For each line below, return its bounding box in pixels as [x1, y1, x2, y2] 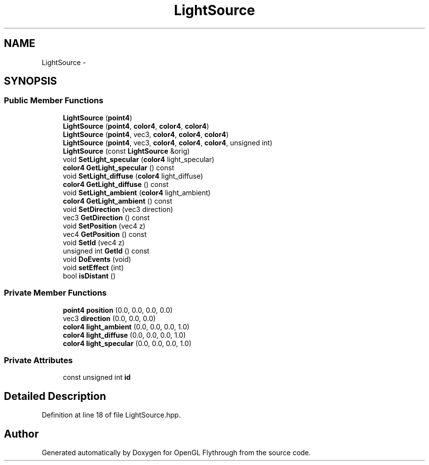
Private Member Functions [4, 288, 107, 298]
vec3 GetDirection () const [63, 213, 150, 222]
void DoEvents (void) [63, 255, 131, 263]
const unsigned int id [63, 373, 131, 382]
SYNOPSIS [4, 75, 57, 88]
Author [4, 427, 39, 440]
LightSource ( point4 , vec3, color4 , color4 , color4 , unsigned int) [63, 138, 272, 147]
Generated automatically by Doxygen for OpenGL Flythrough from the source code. [42, 448, 311, 457]
